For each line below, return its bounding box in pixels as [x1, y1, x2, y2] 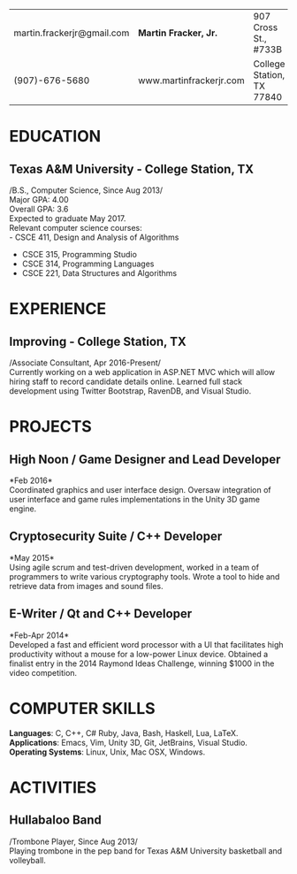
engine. [9, 503, 37, 514]
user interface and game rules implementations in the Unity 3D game [9, 494, 261, 504]
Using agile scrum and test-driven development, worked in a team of [9, 562, 259, 572]
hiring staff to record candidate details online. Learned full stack [9, 376, 243, 387]
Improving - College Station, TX [9, 333, 187, 349]
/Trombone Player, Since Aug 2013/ [9, 836, 139, 847]
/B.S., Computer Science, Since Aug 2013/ [9, 185, 164, 195]
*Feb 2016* [9, 475, 53, 486]
